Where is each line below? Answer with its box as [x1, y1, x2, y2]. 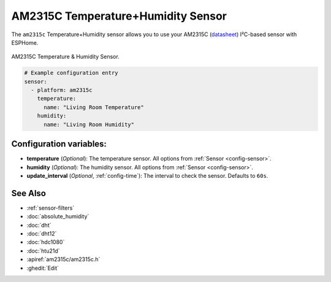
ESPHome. [11, 39, 39, 46]
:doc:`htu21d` [26, 247, 61, 254]
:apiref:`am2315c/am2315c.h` [26, 256, 101, 263]
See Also [11, 188, 46, 199]
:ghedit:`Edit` [26, 264, 59, 272]
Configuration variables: [11, 139, 107, 150]
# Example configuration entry [24, 69, 119, 77]
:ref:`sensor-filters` [26, 204, 75, 211]
